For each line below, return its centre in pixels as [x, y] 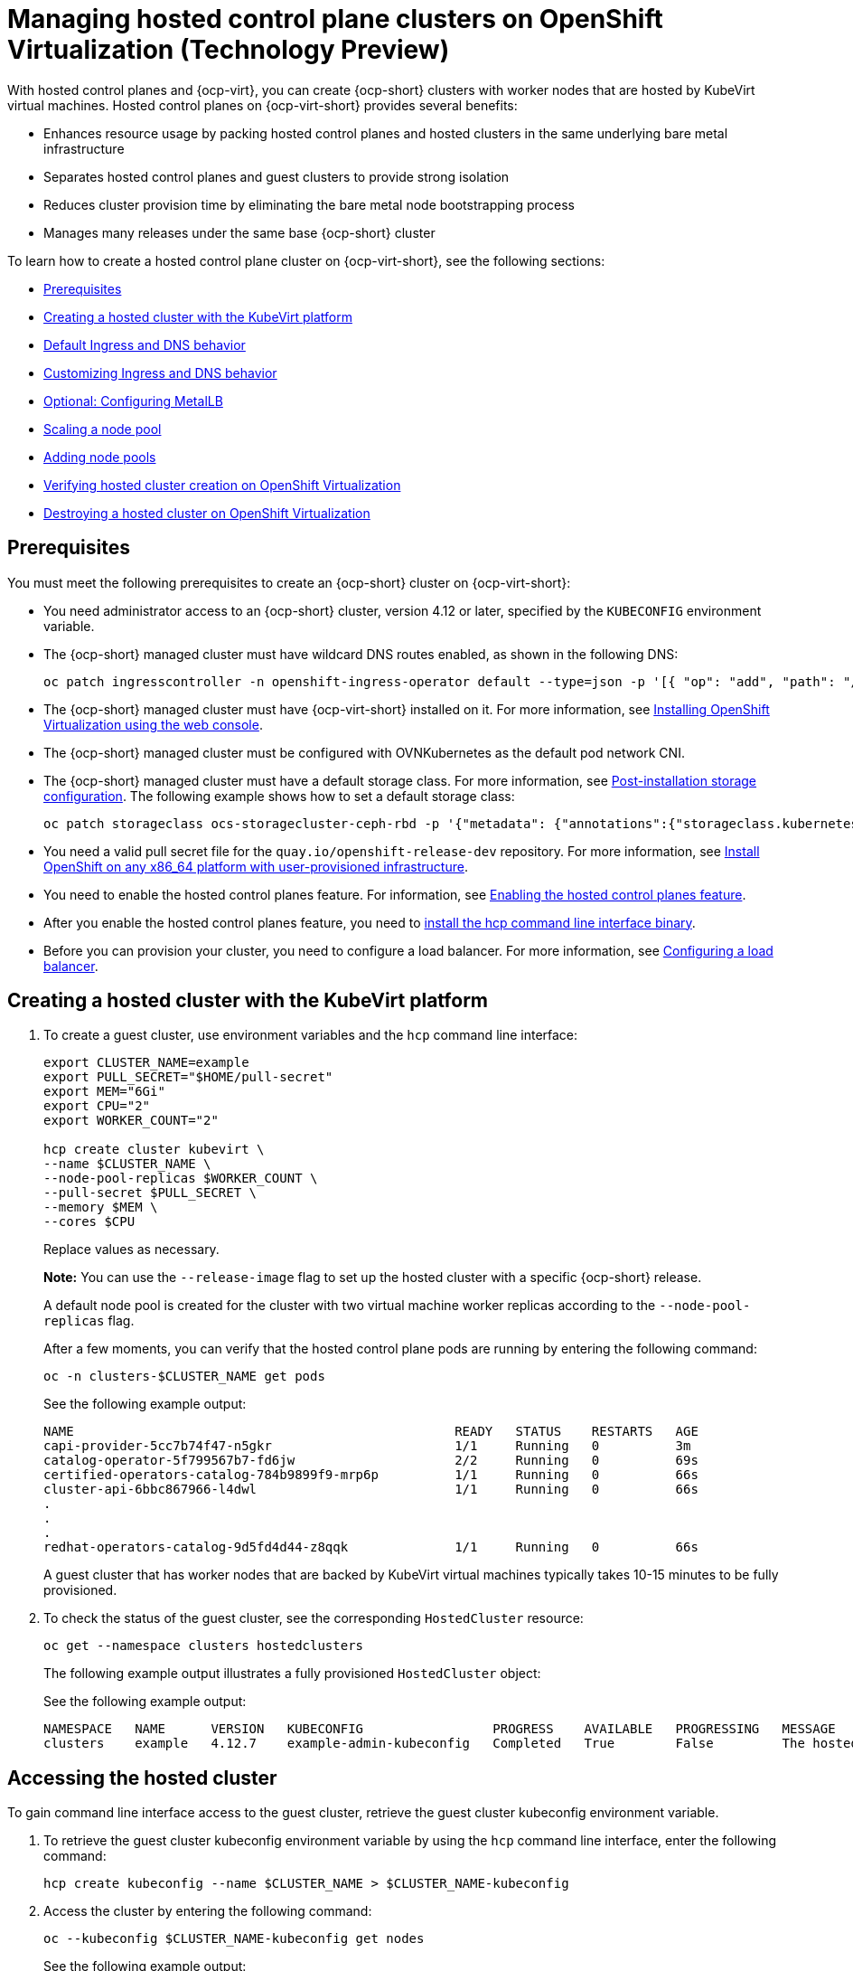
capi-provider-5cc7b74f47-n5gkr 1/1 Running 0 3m [367, 1446]
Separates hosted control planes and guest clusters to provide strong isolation [277, 176]
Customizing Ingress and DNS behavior [160, 373]
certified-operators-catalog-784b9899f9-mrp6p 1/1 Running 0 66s [371, 1475]
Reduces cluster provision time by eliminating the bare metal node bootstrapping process [309, 204]
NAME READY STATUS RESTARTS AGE [371, 1432]
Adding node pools [100, 457]
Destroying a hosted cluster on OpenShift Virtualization [207, 513]
